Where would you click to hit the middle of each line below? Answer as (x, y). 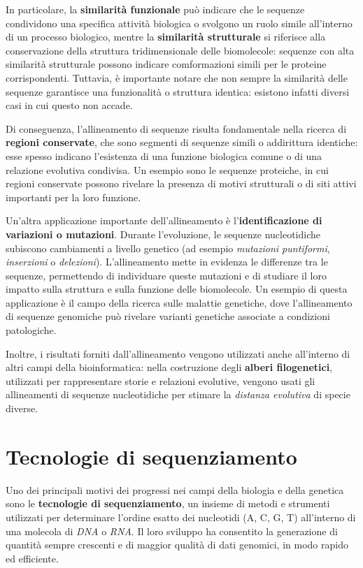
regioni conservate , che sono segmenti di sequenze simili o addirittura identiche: (182, 142)
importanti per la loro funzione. (73, 197)
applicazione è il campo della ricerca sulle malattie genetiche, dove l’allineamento (179, 302)
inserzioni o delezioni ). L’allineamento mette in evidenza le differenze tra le (167, 262)
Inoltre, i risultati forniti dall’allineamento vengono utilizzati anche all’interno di (178, 353)
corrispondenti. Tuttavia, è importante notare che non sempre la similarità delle (177, 77)
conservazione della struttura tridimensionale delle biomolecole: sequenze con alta (180, 50)
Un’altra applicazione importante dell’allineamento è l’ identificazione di (164, 220)
